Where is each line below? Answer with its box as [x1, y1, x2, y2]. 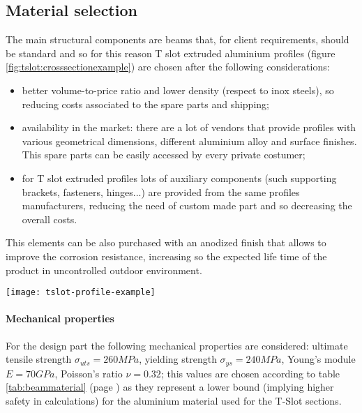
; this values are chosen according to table [160, 366, 340, 380]
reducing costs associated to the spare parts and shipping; [22, 96, 269, 111]
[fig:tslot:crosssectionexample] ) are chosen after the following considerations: [6, 59, 330, 74]
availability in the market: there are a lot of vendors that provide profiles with [22, 120, 356, 135]
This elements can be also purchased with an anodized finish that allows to [6, 235, 326, 250]
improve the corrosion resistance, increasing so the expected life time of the [6, 248, 327, 263]
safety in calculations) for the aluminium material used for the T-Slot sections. [6, 393, 342, 407]
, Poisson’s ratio [54, 366, 123, 380]
